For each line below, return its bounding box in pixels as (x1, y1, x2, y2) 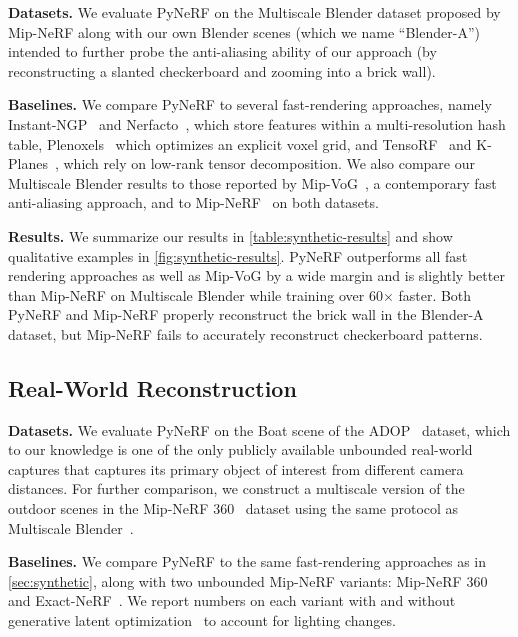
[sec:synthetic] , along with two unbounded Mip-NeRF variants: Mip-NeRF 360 (8, 570, 488, 591)
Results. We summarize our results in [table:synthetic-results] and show (8, 225, 453, 246)
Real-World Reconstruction (8, 372, 297, 403)
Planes (8, 153, 48, 174)
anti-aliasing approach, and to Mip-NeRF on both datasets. (8, 192, 379, 213)
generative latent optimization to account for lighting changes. (8, 610, 396, 631)
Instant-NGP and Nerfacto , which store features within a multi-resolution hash (8, 113, 506, 134)
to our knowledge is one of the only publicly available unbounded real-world (8, 439, 473, 460)
